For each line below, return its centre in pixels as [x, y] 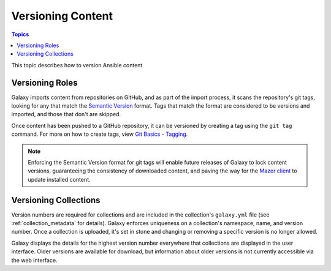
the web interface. [34, 260]
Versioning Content [62, 16]
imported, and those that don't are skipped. [66, 114]
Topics [20, 34]
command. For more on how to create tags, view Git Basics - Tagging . [100, 134]
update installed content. [59, 179]
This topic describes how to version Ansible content [77, 65]
